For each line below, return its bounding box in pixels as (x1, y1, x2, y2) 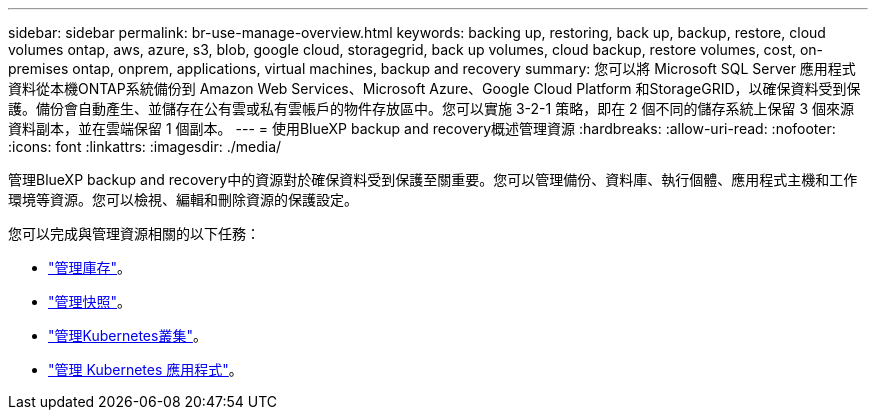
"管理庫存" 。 (48, 259, 132, 276)
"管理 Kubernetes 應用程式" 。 (48, 361, 243, 378)
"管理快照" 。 (48, 293, 132, 310)
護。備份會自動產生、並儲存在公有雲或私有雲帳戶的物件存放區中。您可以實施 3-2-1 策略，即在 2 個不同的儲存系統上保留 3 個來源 (8, 100, 855, 117)
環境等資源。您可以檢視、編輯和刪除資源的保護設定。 (8, 191, 358, 208)
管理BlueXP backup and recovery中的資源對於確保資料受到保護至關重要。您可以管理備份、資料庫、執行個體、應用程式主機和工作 (8, 171, 858, 188)
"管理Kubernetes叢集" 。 (48, 327, 207, 344)
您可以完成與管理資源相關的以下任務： (8, 225, 260, 242)
